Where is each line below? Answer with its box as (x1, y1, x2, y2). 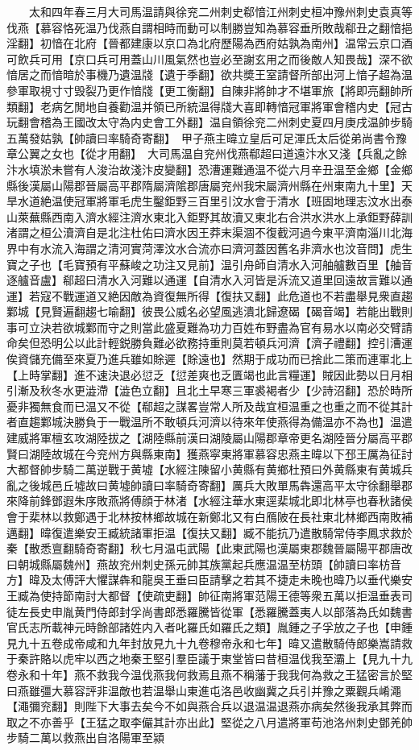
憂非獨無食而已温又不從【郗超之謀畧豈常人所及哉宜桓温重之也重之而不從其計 (6, 397, 413, 414)
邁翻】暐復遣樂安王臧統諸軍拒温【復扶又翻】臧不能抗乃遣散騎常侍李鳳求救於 (6, 524, 413, 541)
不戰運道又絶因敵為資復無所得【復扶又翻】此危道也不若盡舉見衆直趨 (51, 287, 413, 304)
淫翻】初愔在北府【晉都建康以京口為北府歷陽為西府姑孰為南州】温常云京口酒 (6, 35, 413, 52)
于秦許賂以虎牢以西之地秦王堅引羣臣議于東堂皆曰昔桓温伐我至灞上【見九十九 (6, 650, 413, 667)
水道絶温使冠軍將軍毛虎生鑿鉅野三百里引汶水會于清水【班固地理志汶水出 (17, 193, 401, 209)
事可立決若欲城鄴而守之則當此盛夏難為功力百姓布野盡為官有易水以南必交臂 (6, 318, 401, 335)
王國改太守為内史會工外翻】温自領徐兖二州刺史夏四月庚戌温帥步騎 (62, 114, 413, 131)
